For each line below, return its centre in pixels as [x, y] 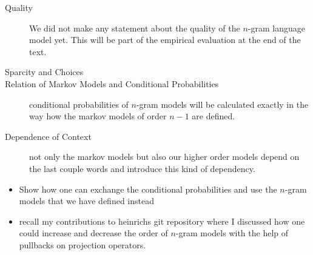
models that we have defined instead [86, 201]
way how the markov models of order [98, 116]
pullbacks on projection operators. [82, 244]
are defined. [214, 116]
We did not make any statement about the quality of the [135, 28]
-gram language [276, 28]
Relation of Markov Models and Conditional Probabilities [112, 83]
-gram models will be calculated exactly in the [222, 104]
